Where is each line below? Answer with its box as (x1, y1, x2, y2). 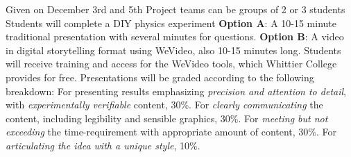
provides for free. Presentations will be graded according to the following (6, 69, 314, 84)
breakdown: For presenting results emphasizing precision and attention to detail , (6, 83, 346, 98)
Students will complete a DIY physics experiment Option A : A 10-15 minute (6, 15, 337, 30)
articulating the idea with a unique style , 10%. (6, 138, 200, 152)
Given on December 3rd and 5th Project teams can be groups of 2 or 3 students (6, 2, 345, 16)
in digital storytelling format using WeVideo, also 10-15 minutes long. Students (6, 42, 341, 57)
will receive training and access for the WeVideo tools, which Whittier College (6, 56, 337, 71)
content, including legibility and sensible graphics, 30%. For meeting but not (6, 110, 328, 125)
